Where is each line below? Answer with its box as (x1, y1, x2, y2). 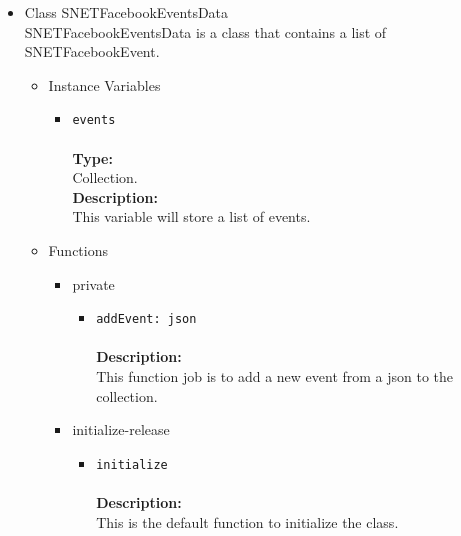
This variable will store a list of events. (72, 206, 311, 227)
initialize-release (72, 419, 170, 440)
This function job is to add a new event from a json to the (96, 366, 454, 387)
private (72, 273, 115, 294)
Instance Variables (48, 74, 161, 95)
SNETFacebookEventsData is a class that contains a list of (24, 21, 387, 42)
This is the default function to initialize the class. (96, 511, 399, 532)
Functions (48, 240, 108, 260)
